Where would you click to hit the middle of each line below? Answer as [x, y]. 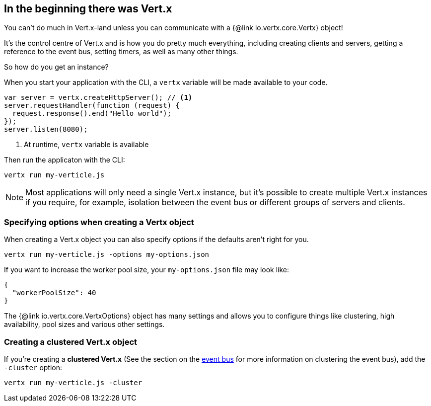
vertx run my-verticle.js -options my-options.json [107, 255]
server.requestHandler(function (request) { [92, 106]
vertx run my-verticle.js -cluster [73, 382]
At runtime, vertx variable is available [86, 145]
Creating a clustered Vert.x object [71, 342]
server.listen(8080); [46, 129]
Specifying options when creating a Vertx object [99, 222]
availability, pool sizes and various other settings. [84, 325]
